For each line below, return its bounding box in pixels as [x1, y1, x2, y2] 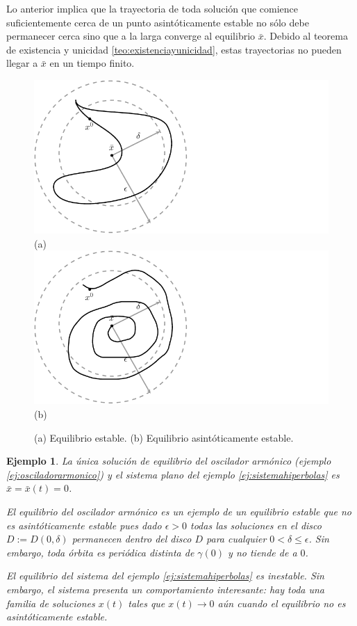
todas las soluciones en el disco [190, 517, 322, 532]
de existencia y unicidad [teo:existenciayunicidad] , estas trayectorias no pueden [6, 42, 342, 56]
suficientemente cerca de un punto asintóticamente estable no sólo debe [6, 15, 309, 29]
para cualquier [206, 531, 267, 546]
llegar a [6, 56, 38, 70]
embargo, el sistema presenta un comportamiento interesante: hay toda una [6, 581, 325, 596]
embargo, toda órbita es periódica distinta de [6, 545, 194, 559]
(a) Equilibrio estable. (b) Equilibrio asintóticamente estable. [34, 430, 294, 444]
